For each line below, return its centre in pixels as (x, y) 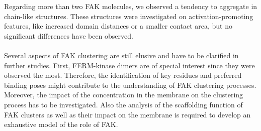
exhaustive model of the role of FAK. (61, 124)
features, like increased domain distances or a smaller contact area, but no (118, 26)
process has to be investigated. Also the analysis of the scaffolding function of (123, 104)
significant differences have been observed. (69, 35)
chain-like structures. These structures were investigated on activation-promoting (129, 16)
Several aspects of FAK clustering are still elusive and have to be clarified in (121, 55)
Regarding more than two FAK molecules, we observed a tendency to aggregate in (131, 6)
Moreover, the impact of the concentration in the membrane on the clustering (124, 95)
